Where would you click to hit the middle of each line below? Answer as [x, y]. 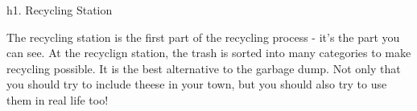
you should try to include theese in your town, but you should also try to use [197, 84]
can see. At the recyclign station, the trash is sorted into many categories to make [209, 53]
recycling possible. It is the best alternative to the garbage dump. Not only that [204, 68]
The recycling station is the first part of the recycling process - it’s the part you [203, 37]
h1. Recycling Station [60, 10]
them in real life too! [58, 99]
